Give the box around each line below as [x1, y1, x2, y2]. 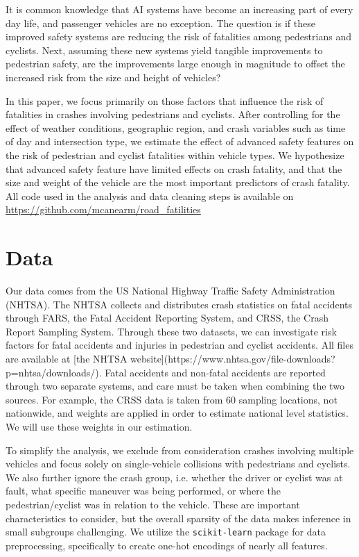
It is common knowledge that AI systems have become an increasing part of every [6, 2, 353, 16]
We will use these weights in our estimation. [6, 419, 193, 433]
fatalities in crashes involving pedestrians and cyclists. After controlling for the [6, 107, 340, 122]
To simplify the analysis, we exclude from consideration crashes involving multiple [6, 442, 354, 457]
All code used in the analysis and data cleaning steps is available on [6, 188, 294, 203]
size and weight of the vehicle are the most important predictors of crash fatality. [6, 175, 350, 190]
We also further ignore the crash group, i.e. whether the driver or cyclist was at [6, 469, 343, 484]
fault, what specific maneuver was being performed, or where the [6, 483, 281, 498]
